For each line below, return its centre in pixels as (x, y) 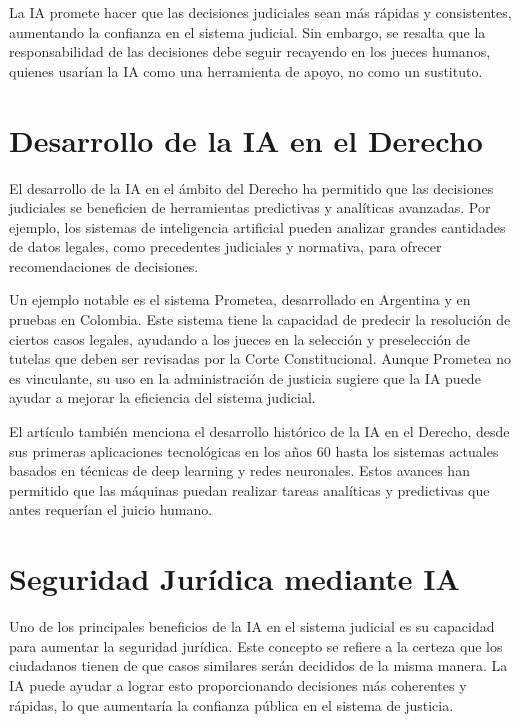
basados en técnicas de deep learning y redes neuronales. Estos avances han (239, 470)
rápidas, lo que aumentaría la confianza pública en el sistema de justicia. (231, 704)
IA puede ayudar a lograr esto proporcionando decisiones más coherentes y (238, 684)
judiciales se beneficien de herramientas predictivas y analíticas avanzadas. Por (250, 207)
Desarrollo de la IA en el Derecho (246, 139)
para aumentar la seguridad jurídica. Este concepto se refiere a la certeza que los (256, 645)
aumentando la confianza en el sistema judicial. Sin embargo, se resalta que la (247, 31)
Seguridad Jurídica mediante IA (234, 578)
